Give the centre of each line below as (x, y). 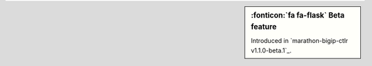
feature (264, 27)
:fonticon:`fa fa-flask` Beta (298, 15)
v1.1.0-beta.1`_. (271, 50)
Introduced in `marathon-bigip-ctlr (300, 41)
